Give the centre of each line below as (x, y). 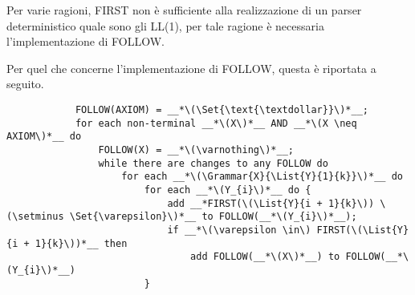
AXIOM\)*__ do (44, 137)
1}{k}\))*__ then (81, 243)
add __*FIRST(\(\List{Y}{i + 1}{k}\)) (271, 203)
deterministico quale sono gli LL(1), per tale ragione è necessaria (165, 25)
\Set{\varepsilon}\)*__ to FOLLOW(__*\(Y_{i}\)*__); (213, 217)
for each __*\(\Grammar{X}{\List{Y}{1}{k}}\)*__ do (262, 177)
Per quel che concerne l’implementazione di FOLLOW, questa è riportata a (191, 68)
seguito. (25, 84)
